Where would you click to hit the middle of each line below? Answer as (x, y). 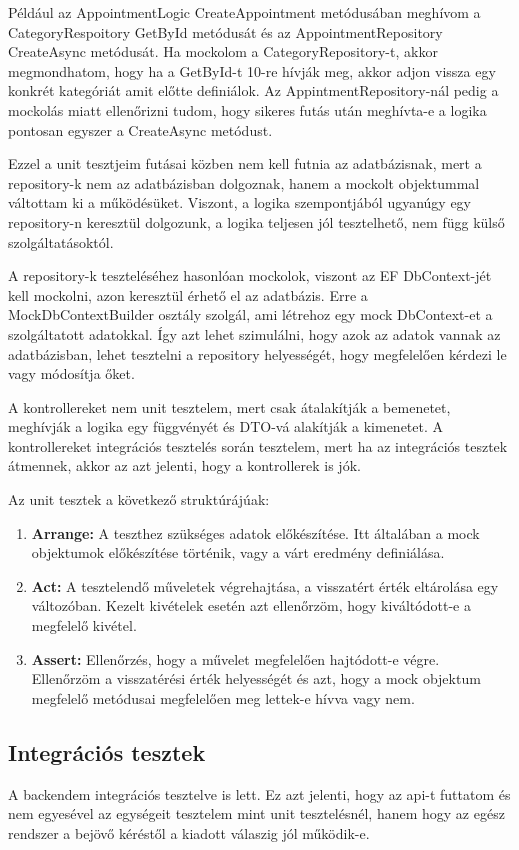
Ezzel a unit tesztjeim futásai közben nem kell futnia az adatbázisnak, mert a (245, 163)
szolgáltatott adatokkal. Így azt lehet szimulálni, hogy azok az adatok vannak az (254, 333)
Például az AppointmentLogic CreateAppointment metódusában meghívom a (244, 12)
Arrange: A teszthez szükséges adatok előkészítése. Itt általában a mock (255, 532)
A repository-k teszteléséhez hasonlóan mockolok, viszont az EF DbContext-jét (250, 275)
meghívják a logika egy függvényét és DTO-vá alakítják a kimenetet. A (226, 426)
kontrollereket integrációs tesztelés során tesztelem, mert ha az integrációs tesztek (258, 445)
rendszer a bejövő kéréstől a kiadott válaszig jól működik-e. (189, 832)
